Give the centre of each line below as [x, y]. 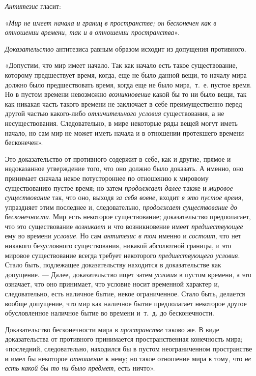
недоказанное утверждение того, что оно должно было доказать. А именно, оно [124, 168]
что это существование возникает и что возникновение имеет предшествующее [124, 226]
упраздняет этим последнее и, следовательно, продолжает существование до [121, 207]
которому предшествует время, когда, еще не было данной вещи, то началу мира [126, 74]
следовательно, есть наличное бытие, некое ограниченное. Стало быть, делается [125, 294]
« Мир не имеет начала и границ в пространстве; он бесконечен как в [111, 22]
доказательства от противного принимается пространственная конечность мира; [124, 339]
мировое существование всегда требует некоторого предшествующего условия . [123, 255]
